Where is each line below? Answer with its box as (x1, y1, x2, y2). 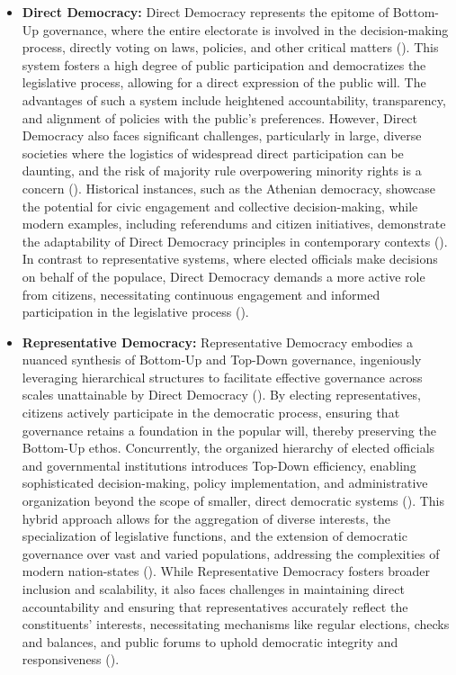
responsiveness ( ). (22, 650, 120, 669)
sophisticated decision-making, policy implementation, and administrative (22, 473, 428, 492)
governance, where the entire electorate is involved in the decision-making (42, 20, 449, 39)
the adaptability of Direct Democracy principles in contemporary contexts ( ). (22, 231, 448, 250)
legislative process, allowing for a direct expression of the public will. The (22, 73, 426, 92)
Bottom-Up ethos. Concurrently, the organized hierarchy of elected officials (22, 438, 435, 457)
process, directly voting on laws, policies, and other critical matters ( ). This (22, 38, 439, 57)
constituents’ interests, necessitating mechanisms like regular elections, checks (22, 615, 450, 634)
